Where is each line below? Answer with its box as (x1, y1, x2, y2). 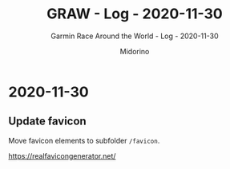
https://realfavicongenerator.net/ (8, 151, 116, 160)
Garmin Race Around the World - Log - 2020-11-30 (50, 31, 219, 41)
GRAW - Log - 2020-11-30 (46, 5, 223, 23)
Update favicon (8, 115, 87, 128)
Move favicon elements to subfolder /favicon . (8, 136, 160, 145)
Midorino (119, 46, 150, 56)
